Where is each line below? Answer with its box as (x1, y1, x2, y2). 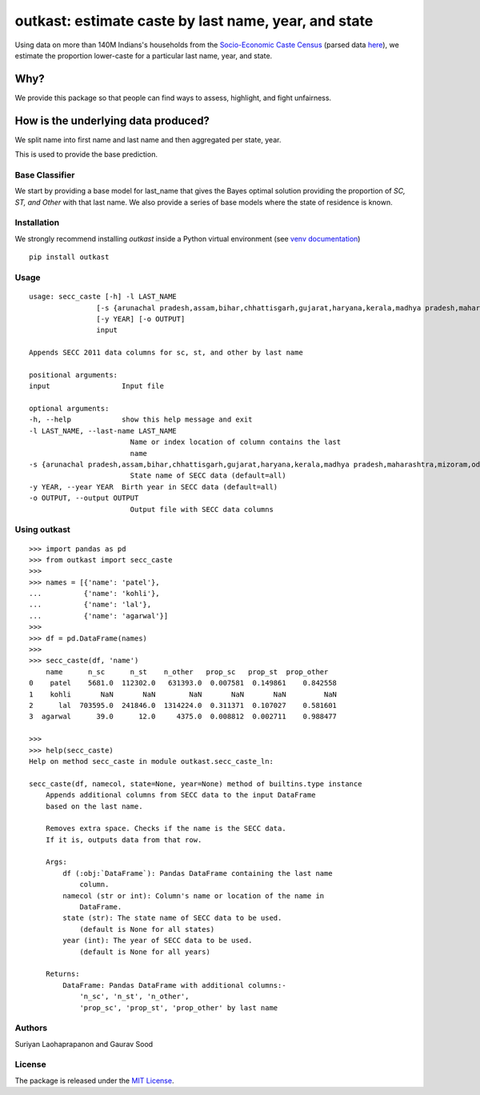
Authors (14, 1022, 48, 1033)
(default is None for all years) (79, 947, 211, 956)
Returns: (45, 969, 80, 979)
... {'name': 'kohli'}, (29, 589, 160, 598)
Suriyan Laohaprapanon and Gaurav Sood (14, 1039, 154, 1049)
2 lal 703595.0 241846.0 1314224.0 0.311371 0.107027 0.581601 (29, 701, 338, 709)
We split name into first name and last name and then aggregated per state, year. (14, 134, 282, 144)
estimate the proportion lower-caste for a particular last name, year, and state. (14, 50, 273, 60)
